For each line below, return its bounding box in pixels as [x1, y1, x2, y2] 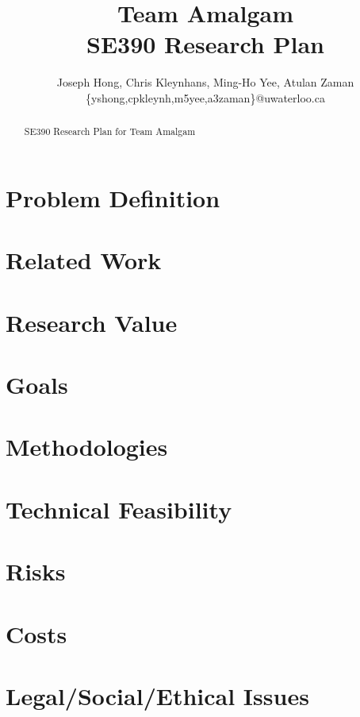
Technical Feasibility [6, 492, 232, 525]
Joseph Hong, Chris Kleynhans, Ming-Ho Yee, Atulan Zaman [56, 74, 354, 91]
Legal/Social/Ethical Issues [6, 679, 309, 711]
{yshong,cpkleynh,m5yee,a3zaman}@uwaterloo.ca [86, 89, 325, 106]
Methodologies [6, 430, 168, 463]
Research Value [6, 306, 178, 338]
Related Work [6, 244, 162, 276]
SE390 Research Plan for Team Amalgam [24, 125, 196, 138]
